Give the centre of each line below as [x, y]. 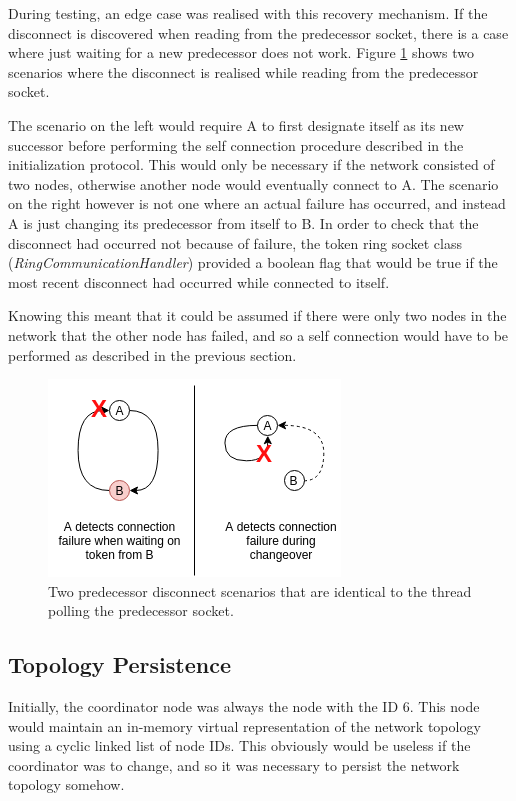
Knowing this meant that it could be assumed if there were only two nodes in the [257, 315]
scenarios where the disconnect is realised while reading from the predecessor [243, 71]
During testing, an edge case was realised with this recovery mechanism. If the [248, 13]
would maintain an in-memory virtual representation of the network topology [244, 725]
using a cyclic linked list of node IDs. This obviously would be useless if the [239, 745]
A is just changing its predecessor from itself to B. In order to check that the [243, 222]
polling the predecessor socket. [141, 610]
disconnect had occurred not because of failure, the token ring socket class [235, 242]
